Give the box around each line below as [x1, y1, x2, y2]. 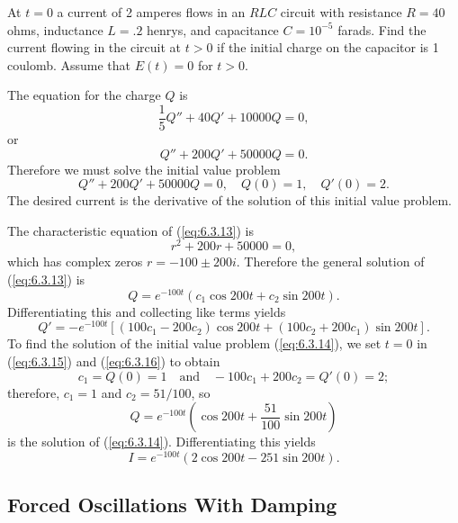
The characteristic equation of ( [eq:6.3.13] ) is [7, 221, 255, 239]
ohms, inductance [7, 20, 103, 39]
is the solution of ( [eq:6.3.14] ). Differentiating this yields [7, 432, 316, 451]
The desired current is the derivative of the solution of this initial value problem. [7, 191, 453, 210]
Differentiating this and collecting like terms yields [7, 302, 286, 320]
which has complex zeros [7, 252, 143, 271]
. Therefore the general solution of [236, 252, 425, 271]
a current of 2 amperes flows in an [57, 3, 246, 21]
